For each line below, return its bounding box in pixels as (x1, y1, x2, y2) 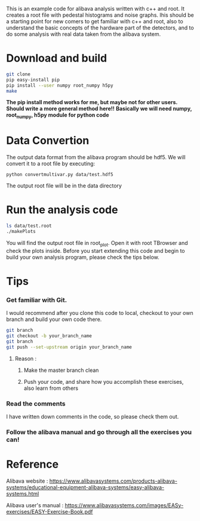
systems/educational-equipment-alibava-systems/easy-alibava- (6, 483, 165, 490)
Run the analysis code (6, 203, 118, 217)
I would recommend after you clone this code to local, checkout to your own (6, 310, 193, 317)
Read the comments (6, 399, 66, 408)
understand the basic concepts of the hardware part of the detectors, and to (6, 24, 194, 31)
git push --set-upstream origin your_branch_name (6, 344, 133, 350)
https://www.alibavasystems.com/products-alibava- (49, 477, 178, 484)
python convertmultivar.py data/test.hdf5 (6, 172, 113, 178)
